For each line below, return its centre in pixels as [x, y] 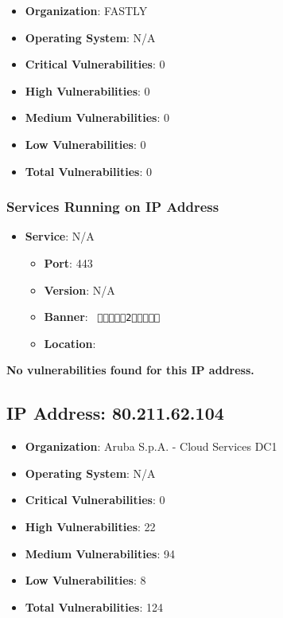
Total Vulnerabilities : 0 [88, 171]
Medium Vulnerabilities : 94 [100, 553]
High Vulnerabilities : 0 [87, 90]
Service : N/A [60, 236]
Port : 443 [68, 262]
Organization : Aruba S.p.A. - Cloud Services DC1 [151, 446]
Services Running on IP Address [113, 207]
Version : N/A [79, 289]
